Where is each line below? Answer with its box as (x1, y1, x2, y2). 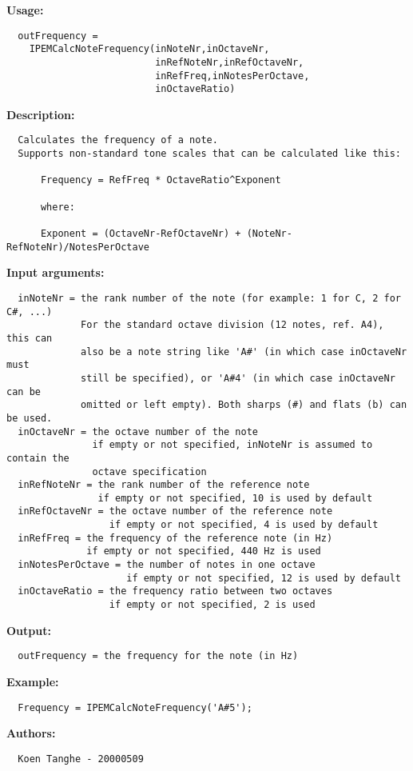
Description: (6, 106, 75, 122)
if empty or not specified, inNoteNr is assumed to (92, 439, 373, 451)
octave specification (92, 465, 207, 477)
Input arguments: (6, 264, 105, 281)
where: (40, 201, 75, 213)
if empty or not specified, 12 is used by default (126, 572, 401, 584)
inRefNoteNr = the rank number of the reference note (18, 479, 310, 491)
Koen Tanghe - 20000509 (18, 753, 144, 765)
